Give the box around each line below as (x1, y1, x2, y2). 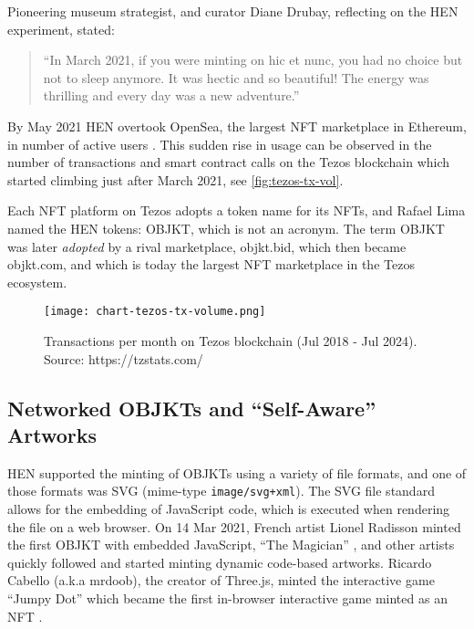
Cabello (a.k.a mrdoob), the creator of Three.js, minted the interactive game (7, 571, 435, 590)
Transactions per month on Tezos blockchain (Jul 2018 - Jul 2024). (44, 330, 417, 350)
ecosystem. (7, 272, 67, 291)
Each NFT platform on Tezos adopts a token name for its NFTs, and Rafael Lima (7, 201, 466, 220)
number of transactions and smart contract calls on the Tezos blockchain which (7, 152, 450, 172)
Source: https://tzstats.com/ (44, 349, 203, 368)
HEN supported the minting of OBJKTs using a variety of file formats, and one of (7, 463, 467, 482)
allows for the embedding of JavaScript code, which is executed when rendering (7, 499, 450, 518)
